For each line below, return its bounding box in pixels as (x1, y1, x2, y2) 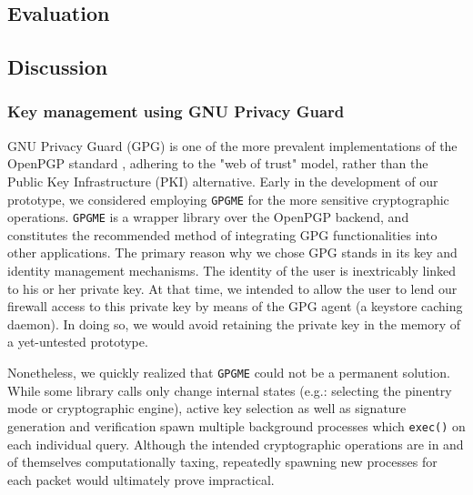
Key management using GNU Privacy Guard (7, 100, 345, 123)
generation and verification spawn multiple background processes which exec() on (7, 416, 466, 435)
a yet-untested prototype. (7, 332, 148, 351)
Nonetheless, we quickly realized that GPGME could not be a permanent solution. (7, 363, 450, 382)
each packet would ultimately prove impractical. (7, 470, 275, 489)
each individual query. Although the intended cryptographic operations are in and (7, 434, 464, 453)
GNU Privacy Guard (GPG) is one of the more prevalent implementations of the (7, 136, 458, 155)
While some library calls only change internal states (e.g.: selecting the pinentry (7, 380, 452, 399)
